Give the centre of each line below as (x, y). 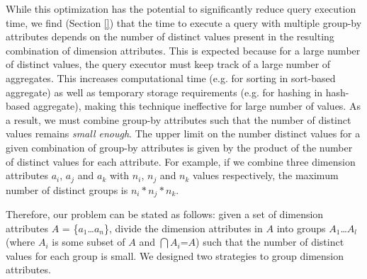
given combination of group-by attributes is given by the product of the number (179, 147)
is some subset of (89, 242)
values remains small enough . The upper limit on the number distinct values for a (183, 133)
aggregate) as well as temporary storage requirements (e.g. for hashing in (164, 92)
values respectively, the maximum (266, 175)
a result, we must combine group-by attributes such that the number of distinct (179, 119)
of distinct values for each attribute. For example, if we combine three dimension (181, 161)
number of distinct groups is (67, 189)
